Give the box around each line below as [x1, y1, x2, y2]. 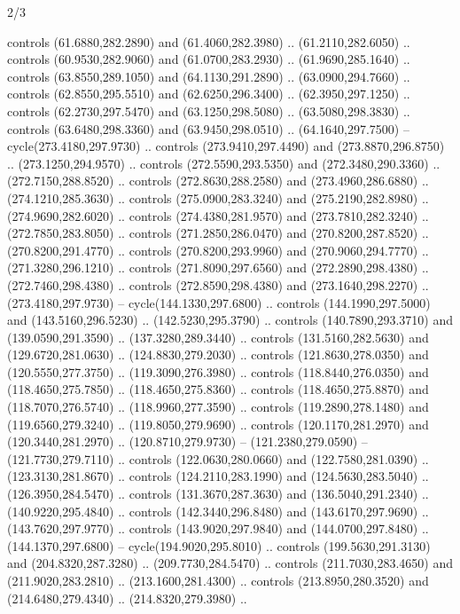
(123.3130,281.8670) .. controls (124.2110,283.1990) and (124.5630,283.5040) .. [7, 467, 429, 485]
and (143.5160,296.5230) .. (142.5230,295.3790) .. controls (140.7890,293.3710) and [7, 311, 453, 329]
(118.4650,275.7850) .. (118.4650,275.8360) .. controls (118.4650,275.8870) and [7, 380, 429, 398]
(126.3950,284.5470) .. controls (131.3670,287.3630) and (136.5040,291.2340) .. [7, 484, 429, 503]
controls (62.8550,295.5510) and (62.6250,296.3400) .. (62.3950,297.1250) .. [7, 84, 410, 103]
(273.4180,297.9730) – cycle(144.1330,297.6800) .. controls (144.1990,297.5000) [7, 293, 431, 311]
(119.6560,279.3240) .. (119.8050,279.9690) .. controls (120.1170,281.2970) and [7, 414, 429, 433]
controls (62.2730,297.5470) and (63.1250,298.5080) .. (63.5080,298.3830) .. [7, 101, 410, 120]
